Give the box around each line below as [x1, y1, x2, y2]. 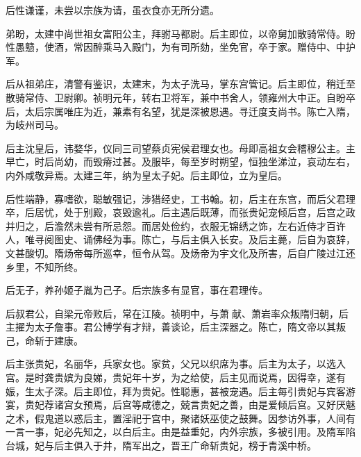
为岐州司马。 [6, 117, 64, 132]
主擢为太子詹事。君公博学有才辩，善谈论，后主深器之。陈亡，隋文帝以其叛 [6, 319, 346, 334]
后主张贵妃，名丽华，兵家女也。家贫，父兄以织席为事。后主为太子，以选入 [6, 356, 346, 371]
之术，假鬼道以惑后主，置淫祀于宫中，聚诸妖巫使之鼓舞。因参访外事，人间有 [6, 410, 355, 425]
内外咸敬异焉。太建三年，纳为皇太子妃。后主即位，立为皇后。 [6, 167, 287, 182]
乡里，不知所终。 [6, 259, 83, 274]
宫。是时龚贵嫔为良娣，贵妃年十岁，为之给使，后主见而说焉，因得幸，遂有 [6, 370, 346, 385]
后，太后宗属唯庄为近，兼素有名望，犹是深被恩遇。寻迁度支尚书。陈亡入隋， [6, 103, 355, 118]
